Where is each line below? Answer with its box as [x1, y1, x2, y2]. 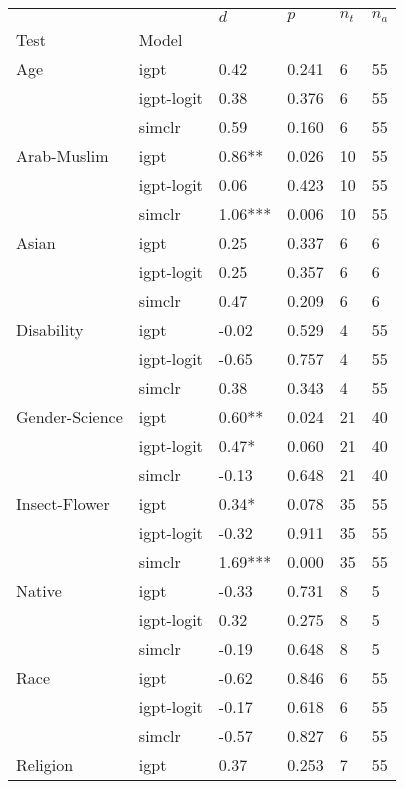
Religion [16, 753, 74, 776]
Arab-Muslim [16, 144, 109, 167]
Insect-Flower [16, 492, 110, 515]
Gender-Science [16, 405, 123, 428]
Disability [16, 318, 84, 341]
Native [16, 579, 62, 602]
